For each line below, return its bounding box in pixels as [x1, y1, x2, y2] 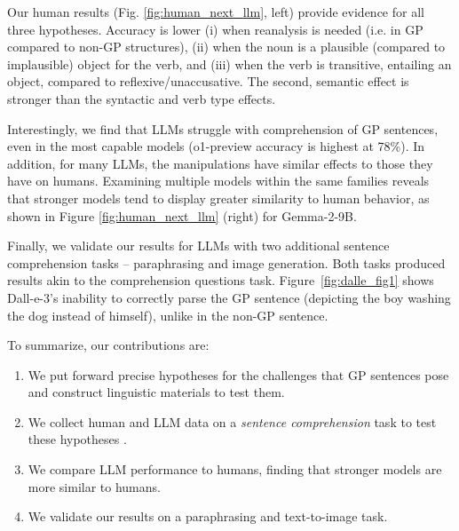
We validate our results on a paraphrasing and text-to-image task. [28, 507, 388, 526]
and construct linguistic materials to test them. [28, 383, 285, 401]
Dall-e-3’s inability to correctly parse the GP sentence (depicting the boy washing [7, 288, 451, 306]
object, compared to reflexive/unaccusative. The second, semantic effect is [7, 72, 409, 91]
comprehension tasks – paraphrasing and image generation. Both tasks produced [7, 253, 446, 272]
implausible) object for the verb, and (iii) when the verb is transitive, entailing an [7, 54, 452, 73]
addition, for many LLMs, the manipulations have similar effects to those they [7, 154, 433, 172]
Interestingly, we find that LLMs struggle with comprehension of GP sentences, [7, 119, 439, 138]
